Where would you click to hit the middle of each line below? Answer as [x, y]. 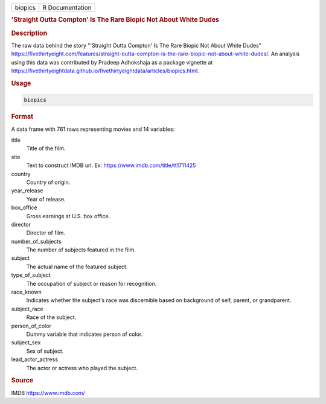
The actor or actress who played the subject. [82, 368]
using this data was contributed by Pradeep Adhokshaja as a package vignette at [112, 62]
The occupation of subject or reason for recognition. [91, 283]
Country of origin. [48, 182]
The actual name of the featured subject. [77, 267]
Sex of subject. [45, 351]
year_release [27, 191]
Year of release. [46, 199]
